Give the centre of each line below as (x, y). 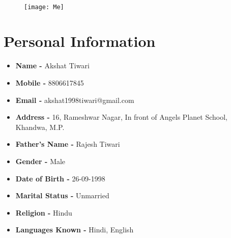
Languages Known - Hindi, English (75, 230)
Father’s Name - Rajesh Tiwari (68, 144)
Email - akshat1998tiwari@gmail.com (75, 100)
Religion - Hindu (44, 212)
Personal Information (80, 41)
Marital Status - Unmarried (62, 195)
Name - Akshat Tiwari (52, 65)
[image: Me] (44, 7)
